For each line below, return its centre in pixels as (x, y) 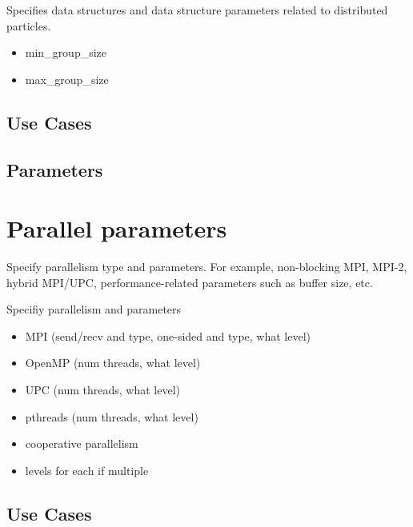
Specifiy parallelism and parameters (94, 309)
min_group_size (66, 52)
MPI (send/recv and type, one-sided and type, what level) (168, 335)
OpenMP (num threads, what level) (113, 363)
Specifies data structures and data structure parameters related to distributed (197, 10)
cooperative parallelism (82, 443)
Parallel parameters (117, 228)
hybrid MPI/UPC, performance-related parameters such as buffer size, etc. (190, 282)
